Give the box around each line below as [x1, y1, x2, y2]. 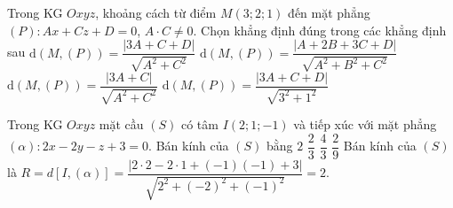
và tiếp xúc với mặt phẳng [293, 115, 437, 134]
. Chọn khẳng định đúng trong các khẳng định [193, 20, 447, 39]
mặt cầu [99, 115, 144, 134]
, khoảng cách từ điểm [95, 4, 217, 21]
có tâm [180, 115, 219, 134]
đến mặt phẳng [288, 4, 370, 21]
